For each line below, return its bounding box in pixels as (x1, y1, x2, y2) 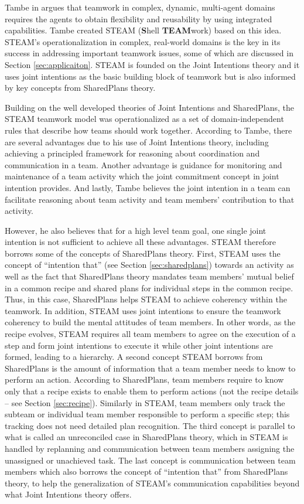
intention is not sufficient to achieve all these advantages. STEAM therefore (5, 236, 276, 248)
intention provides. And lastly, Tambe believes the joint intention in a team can (5, 181, 291, 193)
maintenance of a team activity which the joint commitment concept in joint (5, 170, 279, 182)
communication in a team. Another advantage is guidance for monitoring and (5, 158, 282, 171)
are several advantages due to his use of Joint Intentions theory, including (5, 135, 269, 148)
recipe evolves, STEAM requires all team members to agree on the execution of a (5, 328, 296, 340)
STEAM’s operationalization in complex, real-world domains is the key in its (5, 35, 281, 47)
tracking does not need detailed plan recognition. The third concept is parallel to (5, 419, 295, 431)
